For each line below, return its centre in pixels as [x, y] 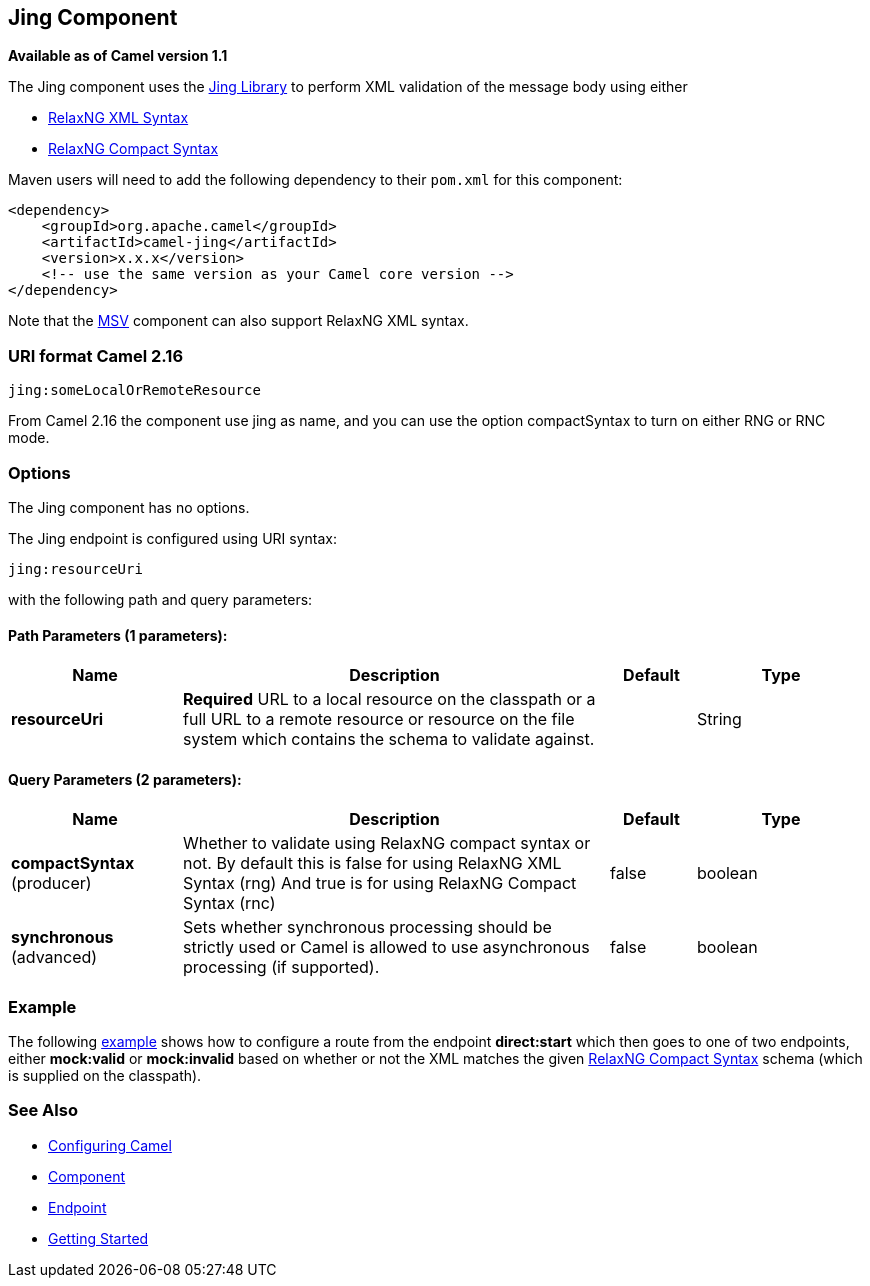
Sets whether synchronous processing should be [367, 927]
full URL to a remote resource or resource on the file [379, 719]
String [719, 719]
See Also [43, 1110]
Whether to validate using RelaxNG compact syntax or [387, 843]
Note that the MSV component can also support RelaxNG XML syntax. [238, 321]
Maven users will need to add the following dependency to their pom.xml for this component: [315, 180]
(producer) [51, 883]
